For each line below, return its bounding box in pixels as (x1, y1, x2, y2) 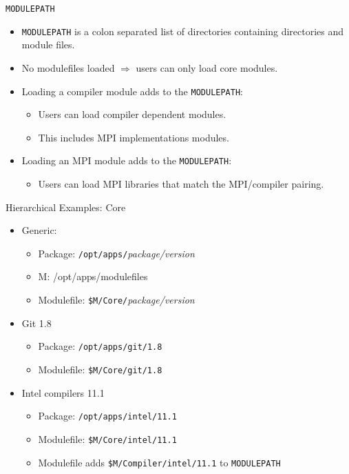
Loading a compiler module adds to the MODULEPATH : (21, 83, 243, 98)
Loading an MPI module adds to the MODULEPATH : (21, 153, 232, 168)
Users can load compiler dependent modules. (38, 107, 226, 121)
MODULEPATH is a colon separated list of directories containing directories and (21, 23, 344, 38)
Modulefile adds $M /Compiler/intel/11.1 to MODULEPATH (38, 455, 281, 469)
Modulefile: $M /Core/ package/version (38, 293, 195, 307)
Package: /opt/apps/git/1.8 (38, 339, 162, 353)
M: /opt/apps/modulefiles (38, 269, 148, 284)
